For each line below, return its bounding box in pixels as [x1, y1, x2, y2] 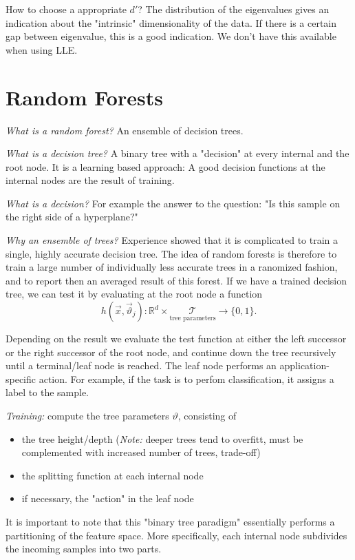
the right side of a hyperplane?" [6, 209, 138, 224]
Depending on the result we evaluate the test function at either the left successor [6, 331, 347, 346]
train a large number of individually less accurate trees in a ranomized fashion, [6, 260, 338, 274]
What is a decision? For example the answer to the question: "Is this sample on [6, 196, 341, 210]
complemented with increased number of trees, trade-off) [21, 445, 261, 459]
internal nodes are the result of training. [6, 173, 175, 187]
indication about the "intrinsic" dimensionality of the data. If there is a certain [6, 15, 337, 30]
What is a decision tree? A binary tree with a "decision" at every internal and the [6, 146, 349, 160]
